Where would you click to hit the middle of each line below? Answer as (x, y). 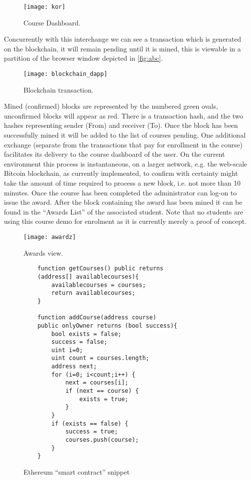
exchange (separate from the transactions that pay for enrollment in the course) (123, 144)
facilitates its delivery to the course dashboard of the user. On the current (115, 154)
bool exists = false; (86, 334)
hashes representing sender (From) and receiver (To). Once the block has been (121, 125)
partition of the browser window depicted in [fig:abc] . (84, 58)
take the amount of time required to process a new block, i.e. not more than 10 (122, 183)
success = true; (92, 432)
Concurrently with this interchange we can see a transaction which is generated (123, 39)
